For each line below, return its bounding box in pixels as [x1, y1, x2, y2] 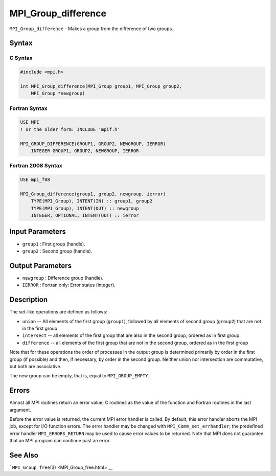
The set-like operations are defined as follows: [9, 309, 107, 315]
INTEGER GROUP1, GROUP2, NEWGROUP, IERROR [31, 148, 139, 153]
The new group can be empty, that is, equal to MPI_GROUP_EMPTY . [9, 373, 150, 379]
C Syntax [9, 54, 33, 61]
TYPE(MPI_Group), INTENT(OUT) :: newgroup [31, 205, 139, 211]
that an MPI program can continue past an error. [9, 438, 111, 444]
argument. [9, 406, 32, 413]
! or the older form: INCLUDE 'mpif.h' [20, 126, 120, 132]
